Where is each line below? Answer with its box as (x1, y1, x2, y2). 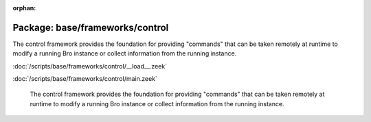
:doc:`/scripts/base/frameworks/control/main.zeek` (12, 75, 158, 83)
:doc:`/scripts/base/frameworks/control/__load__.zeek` (12, 62, 168, 70)
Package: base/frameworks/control (12, 21, 169, 34)
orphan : (12, 4, 36, 12)
